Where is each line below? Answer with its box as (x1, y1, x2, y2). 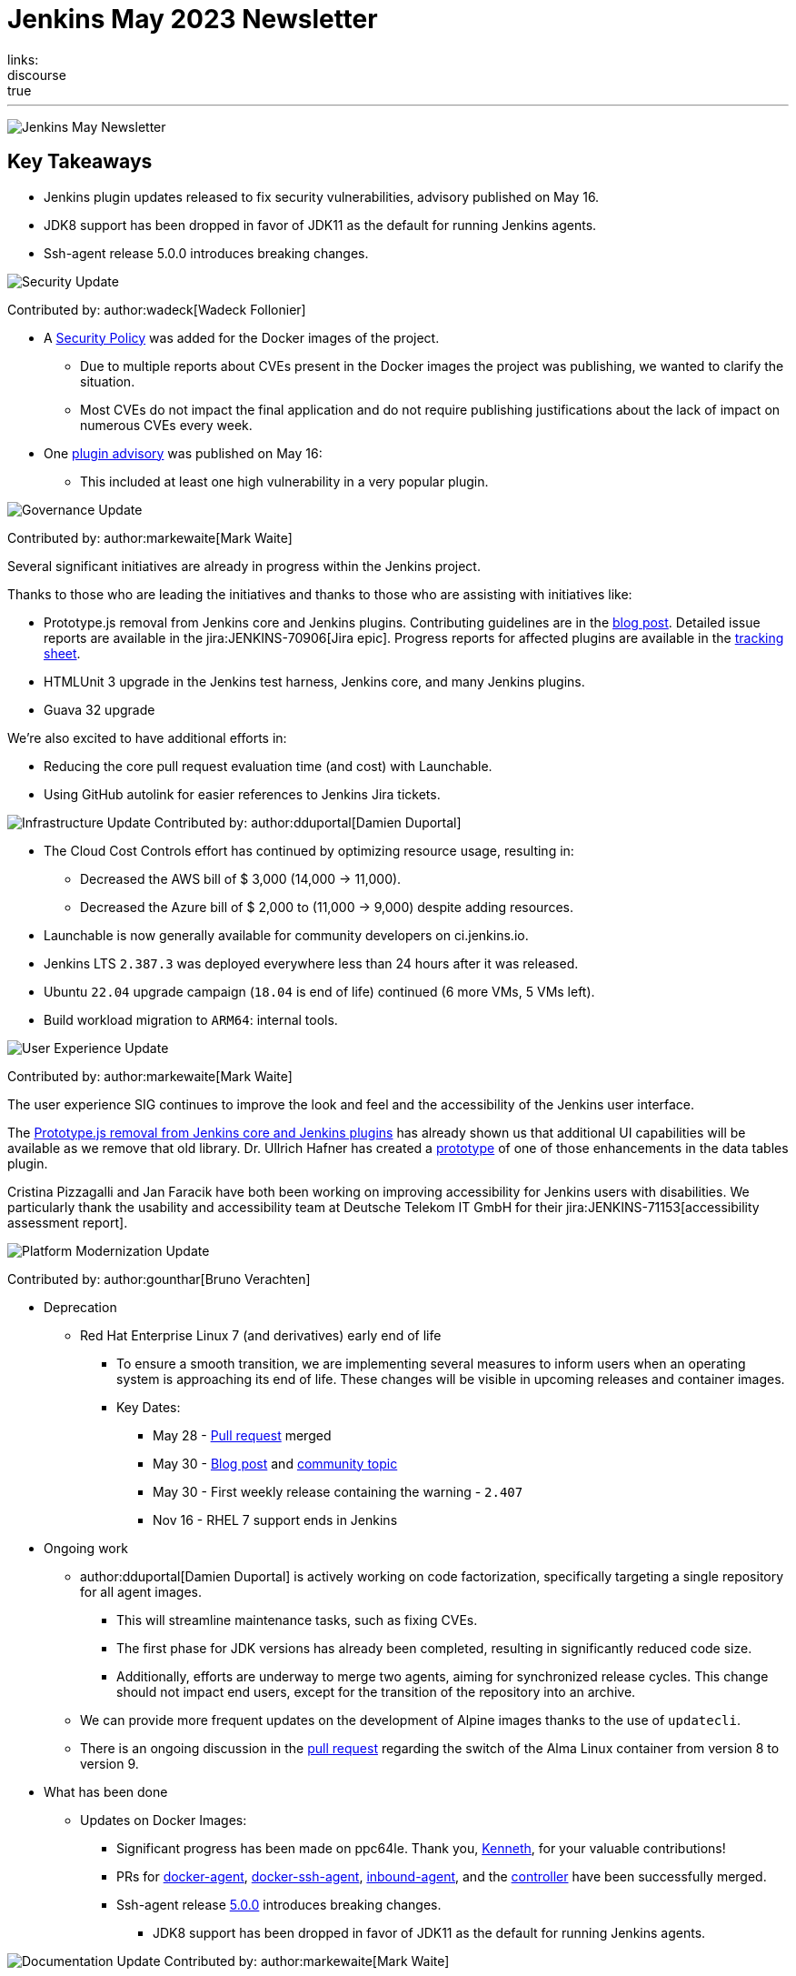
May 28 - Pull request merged (153, 1427, 332, 1443)
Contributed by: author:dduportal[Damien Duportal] (154, 814, 462, 830)
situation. (80, 373, 135, 389)
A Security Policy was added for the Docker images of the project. (44, 329, 440, 346)
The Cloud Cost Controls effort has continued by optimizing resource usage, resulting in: (44, 842, 574, 858)
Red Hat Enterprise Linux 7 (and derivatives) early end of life (80, 1327, 442, 1343)
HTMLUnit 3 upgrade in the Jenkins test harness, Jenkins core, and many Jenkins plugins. (44, 673, 585, 689)
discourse (7, 66, 66, 83)
